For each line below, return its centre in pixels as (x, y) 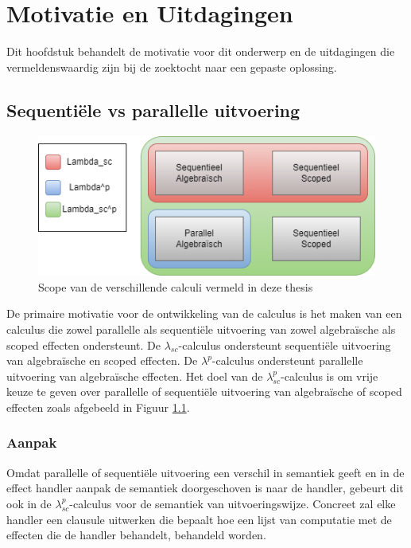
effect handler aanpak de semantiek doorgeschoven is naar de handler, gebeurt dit (205, 488)
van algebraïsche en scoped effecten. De (102, 360)
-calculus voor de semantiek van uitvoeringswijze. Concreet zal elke (233, 503)
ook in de (29, 503)
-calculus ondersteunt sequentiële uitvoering (285, 344)
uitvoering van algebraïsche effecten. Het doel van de (135, 376)
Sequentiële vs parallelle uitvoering (153, 110)
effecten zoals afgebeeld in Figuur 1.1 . (98, 407)
